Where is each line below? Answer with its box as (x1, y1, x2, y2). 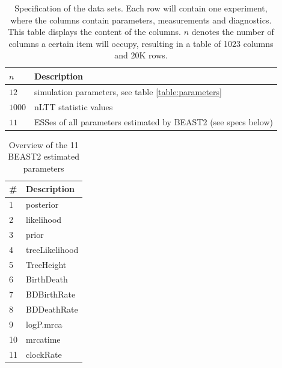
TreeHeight (26, 258, 67, 270)
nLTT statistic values (34, 100, 113, 113)
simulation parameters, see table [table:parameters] (34, 85, 222, 98)
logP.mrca (26, 317, 63, 330)
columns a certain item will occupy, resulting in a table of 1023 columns (8, 37, 274, 49)
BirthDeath (26, 273, 68, 285)
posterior (26, 198, 59, 211)
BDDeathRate (26, 303, 78, 316)
